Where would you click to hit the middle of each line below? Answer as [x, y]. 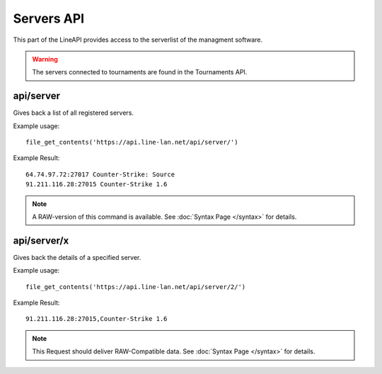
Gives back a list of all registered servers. [74, 113]
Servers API [49, 18]
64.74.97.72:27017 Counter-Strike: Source [100, 174]
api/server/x [41, 240]
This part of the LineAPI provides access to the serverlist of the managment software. [138, 40]
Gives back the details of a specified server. [77, 257]
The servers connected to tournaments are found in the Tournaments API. [140, 72]
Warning [45, 59]
